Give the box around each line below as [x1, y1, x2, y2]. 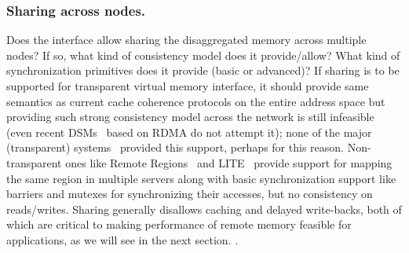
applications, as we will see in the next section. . [6, 231, 239, 247]
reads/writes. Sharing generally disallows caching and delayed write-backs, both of [6, 200, 402, 217]
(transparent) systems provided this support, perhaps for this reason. [6, 139, 344, 156]
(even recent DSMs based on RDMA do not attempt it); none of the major [6, 123, 372, 140]
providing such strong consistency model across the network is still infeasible [6, 108, 374, 125]
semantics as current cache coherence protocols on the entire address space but [6, 93, 385, 109]
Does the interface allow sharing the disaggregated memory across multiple [6, 31, 367, 48]
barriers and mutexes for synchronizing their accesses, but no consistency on [6, 185, 373, 202]
